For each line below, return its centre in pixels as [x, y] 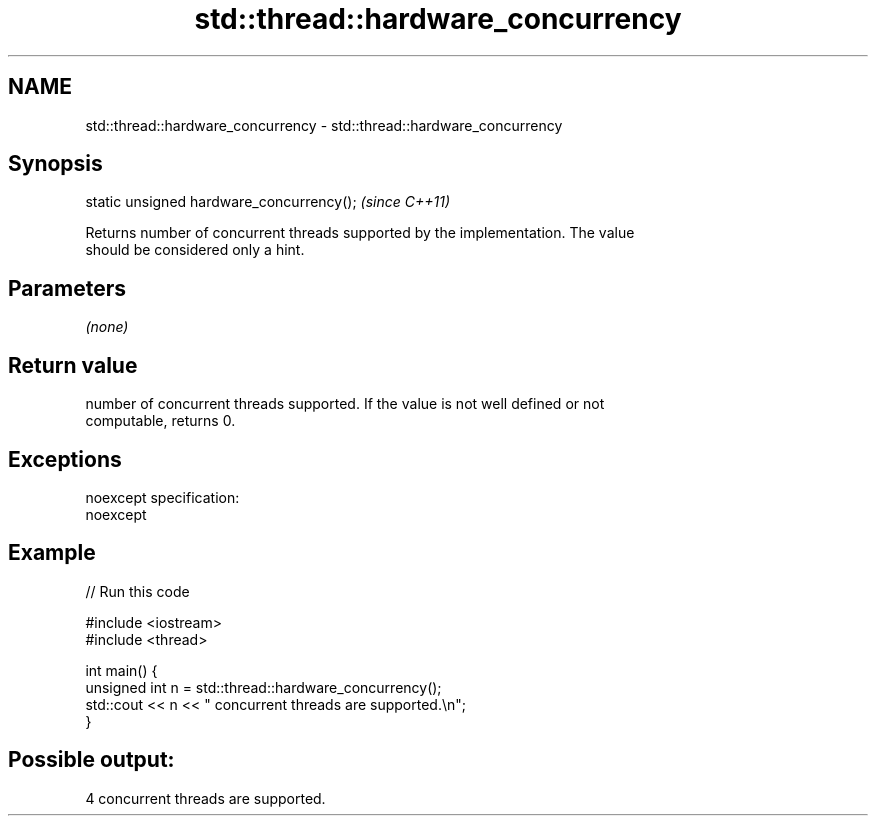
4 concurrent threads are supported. [205, 798]
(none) [107, 327]
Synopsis [55, 164]
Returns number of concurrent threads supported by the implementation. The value [360, 233]
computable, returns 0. [160, 421]
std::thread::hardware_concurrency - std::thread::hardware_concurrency [324, 125]
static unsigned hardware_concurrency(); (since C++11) [268, 202]
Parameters [67, 288]
